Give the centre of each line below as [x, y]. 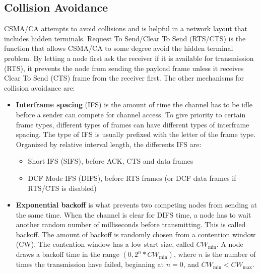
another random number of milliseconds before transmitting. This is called [131, 224]
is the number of [231, 254]
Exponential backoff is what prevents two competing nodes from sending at [136, 205]
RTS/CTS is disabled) [62, 188]
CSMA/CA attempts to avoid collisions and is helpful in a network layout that [126, 28]
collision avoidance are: [40, 87]
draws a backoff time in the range [68, 254]
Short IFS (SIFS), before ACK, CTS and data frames [111, 161]
